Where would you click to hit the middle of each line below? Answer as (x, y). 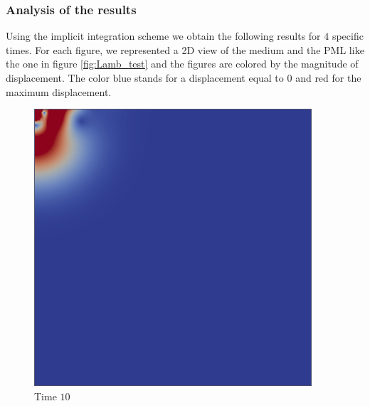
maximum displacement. (59, 91)
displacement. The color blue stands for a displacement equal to (145, 78)
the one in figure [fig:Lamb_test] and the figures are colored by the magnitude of (182, 64)
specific (348, 36)
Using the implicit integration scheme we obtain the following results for (163, 36)
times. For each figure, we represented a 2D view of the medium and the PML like (185, 49)
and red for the (328, 78)
